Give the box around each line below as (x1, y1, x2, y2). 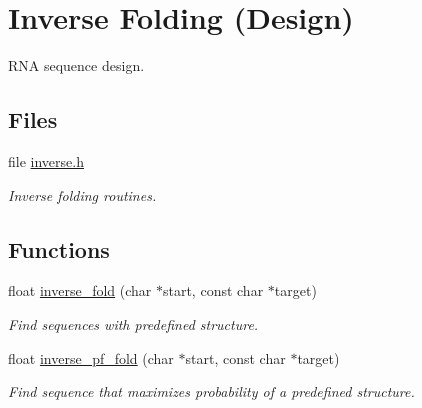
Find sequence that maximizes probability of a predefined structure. (8, 381, 415, 402)
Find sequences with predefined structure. (8, 313, 259, 334)
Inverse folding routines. (8, 184, 157, 205)
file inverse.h (8, 150, 84, 171)
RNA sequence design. (8, 55, 145, 76)
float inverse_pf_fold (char (8, 347, 174, 368)
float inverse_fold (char (8, 280, 152, 301)
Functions (8, 233, 110, 264)
